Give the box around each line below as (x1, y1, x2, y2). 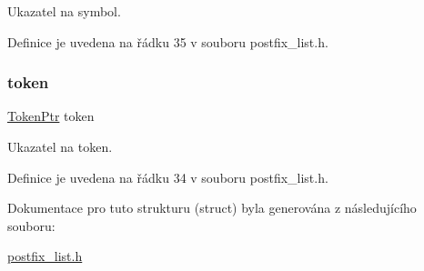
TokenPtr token (7, 106, 95, 125)
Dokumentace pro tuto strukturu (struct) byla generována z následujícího (7, 198, 417, 217)
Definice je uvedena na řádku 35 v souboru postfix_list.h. (7, 32, 328, 51)
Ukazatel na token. (7, 137, 113, 156)
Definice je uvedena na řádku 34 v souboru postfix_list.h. (7, 167, 328, 186)
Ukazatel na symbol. (7, 2, 121, 20)
